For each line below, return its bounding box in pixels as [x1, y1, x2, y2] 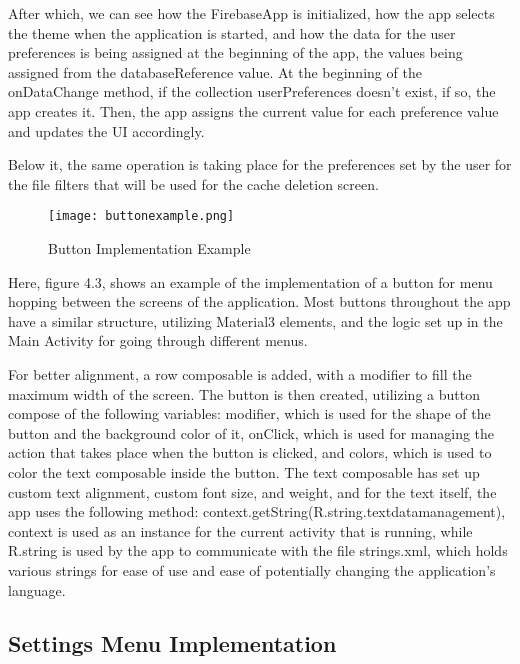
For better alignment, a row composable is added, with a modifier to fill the [8, 363, 472, 384]
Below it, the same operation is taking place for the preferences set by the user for [8, 154, 512, 175]
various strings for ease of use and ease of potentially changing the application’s [8, 559, 496, 580]
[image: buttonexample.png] [48, 209, 235, 224]
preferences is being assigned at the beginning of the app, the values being [8, 42, 463, 63]
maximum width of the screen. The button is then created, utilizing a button [8, 383, 480, 404]
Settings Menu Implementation [8, 628, 337, 659]
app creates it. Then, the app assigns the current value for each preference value [8, 100, 499, 121]
